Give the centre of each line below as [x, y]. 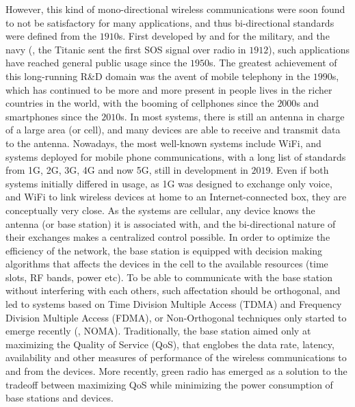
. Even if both [300, 170]
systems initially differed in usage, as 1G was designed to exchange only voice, [169, 183]
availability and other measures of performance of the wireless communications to [176, 357]
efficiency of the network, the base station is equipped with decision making [164, 250]
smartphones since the [52, 116]
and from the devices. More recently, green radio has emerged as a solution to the [176, 371]
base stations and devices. [60, 398]
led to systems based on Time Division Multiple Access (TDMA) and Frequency [174, 304]
